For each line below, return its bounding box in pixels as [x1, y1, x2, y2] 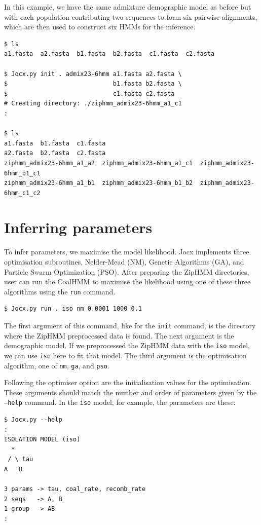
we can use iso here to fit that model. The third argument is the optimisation [4, 350, 247, 360]
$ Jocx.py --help [4, 416, 62, 424]
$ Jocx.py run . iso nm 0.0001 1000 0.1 [4, 305, 142, 313]
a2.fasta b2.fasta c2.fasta [4, 149, 106, 157]
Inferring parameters [4, 217, 153, 238]
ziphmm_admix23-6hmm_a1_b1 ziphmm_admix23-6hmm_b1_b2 [4, 179, 193, 187]
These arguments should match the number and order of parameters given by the [4, 387, 257, 397]
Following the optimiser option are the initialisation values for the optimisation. [4, 377, 251, 388]
